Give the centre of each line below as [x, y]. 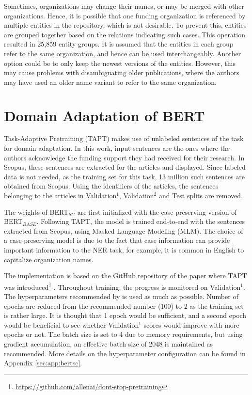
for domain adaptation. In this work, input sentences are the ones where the [117, 148]
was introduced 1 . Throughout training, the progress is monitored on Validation [122, 286]
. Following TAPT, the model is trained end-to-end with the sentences [141, 221]
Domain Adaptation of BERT [104, 115]
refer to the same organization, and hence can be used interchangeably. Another [123, 53]
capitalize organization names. [49, 259]
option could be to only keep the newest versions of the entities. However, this [120, 63]
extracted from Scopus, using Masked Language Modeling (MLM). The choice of [124, 230]
